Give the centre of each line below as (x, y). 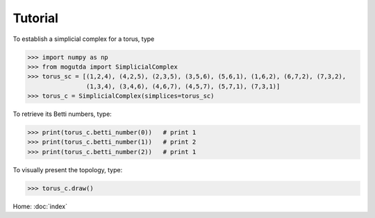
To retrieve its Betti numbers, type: (62, 114)
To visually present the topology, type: (68, 169)
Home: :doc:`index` (40, 206)
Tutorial (36, 18)
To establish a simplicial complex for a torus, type (84, 39)
